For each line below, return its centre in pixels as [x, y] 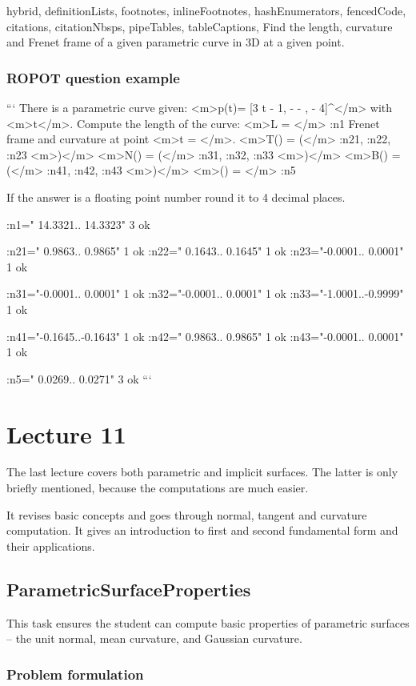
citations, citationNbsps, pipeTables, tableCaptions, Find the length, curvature [200, 26]
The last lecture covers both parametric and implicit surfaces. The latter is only [202, 472]
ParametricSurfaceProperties [129, 589]
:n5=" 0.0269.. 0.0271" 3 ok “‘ [79, 378]
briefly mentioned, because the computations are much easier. [158, 488]
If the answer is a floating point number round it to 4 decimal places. [176, 197]
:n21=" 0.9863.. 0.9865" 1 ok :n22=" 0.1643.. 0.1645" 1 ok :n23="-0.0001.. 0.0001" [205, 251]
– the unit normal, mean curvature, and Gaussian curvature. [154, 638]
